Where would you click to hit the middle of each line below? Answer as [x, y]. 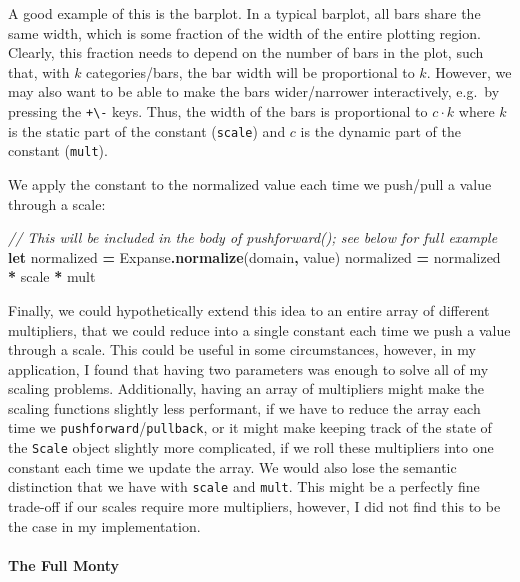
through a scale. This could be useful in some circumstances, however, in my [242, 349]
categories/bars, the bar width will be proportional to [250, 71]
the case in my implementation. [104, 525]
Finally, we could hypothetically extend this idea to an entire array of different [249, 309]
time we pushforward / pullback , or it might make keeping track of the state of [250, 427]
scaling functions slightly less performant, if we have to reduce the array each [244, 407]
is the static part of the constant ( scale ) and [147, 130]
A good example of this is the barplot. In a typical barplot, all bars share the [244, 13]
